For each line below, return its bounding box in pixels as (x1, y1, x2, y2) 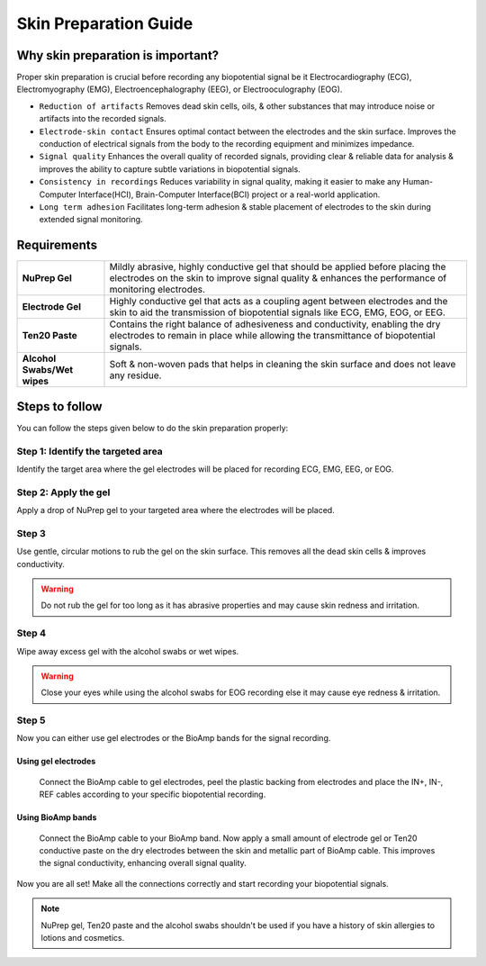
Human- (401, 176, 434, 187)
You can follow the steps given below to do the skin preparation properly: (16, 422, 289, 433)
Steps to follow (16, 399, 103, 414)
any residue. (109, 369, 162, 382)
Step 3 (16, 527, 47, 539)
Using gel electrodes (16, 756, 96, 767)
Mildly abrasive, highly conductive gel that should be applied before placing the (109, 261, 446, 274)
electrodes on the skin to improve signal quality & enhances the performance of (109, 272, 447, 284)
